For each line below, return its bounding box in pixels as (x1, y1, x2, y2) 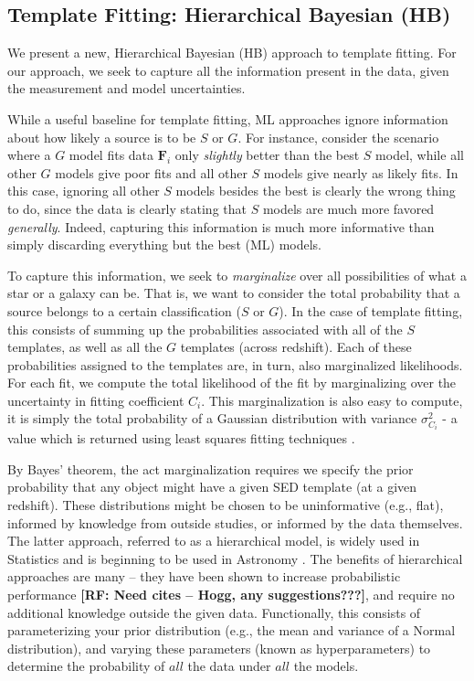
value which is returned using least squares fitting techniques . (7, 429, 355, 448)
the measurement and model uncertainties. (7, 79, 246, 98)
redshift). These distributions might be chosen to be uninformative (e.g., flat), (7, 495, 444, 515)
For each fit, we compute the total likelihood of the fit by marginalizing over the (7, 373, 457, 392)
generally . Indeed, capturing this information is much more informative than (7, 217, 435, 236)
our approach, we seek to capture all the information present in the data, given (7, 60, 449, 80)
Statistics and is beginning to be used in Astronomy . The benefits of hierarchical (7, 548, 463, 568)
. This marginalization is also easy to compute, (201, 390, 463, 410)
